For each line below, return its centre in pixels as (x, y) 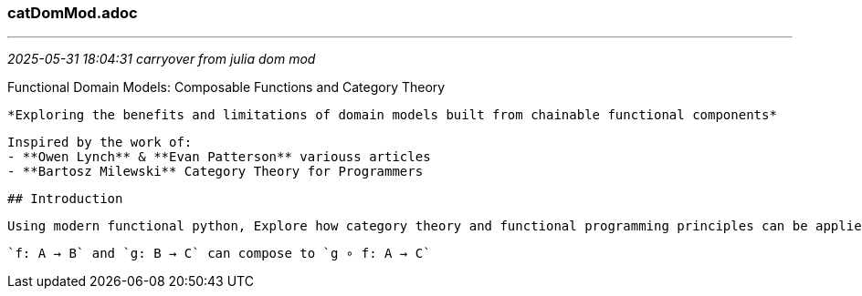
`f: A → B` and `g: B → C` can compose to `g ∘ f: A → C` (219, 254)
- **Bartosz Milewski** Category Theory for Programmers (215, 172)
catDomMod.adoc (73, 13)
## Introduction (65, 199)
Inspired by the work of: (100, 143)
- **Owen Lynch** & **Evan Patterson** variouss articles (219, 157)
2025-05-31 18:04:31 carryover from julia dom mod (162, 59)
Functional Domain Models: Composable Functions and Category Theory (226, 87)
